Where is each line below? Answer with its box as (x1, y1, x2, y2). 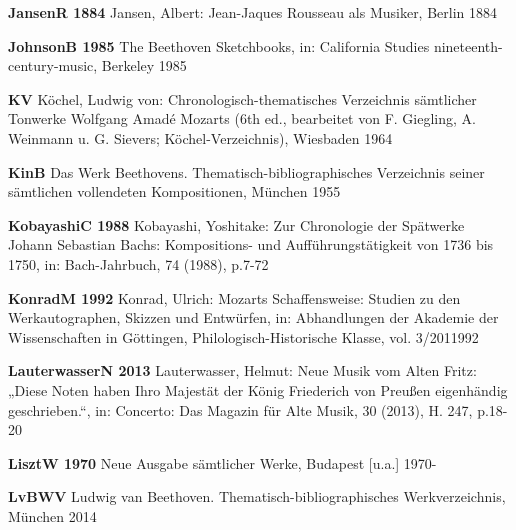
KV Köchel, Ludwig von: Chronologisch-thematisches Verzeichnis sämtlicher (8, 88, 477, 109)
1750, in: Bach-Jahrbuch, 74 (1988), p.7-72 (8, 253, 269, 274)
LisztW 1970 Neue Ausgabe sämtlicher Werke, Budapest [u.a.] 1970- (8, 452, 437, 473)
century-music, (8, 55, 98, 76)
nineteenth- (433, 35, 503, 56)
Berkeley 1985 (101, 55, 187, 76)
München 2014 (8, 505, 97, 526)
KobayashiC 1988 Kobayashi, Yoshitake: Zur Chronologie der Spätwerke (8, 214, 465, 235)
